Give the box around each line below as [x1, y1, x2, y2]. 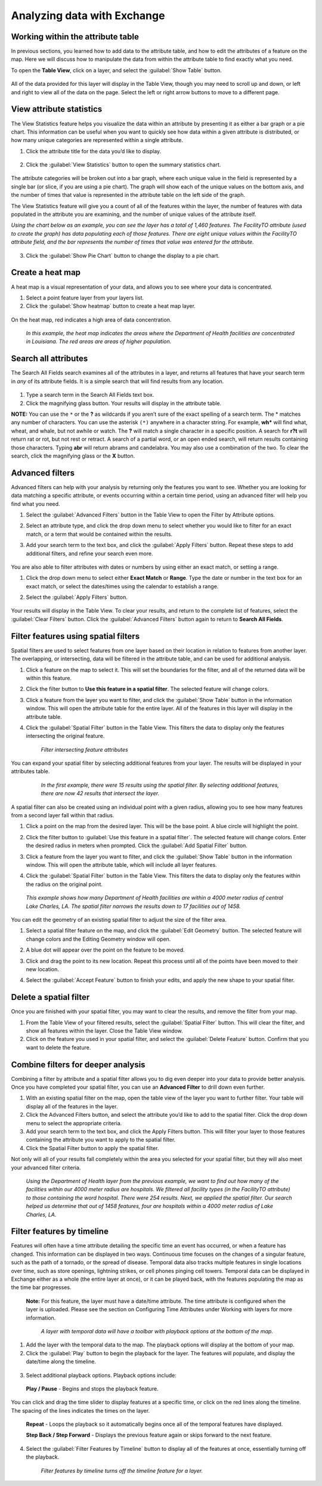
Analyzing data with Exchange [11, 9, 165, 22]
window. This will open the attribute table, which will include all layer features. [26, 861, 217, 868]
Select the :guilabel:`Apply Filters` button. [26, 594, 128, 601]
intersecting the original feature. [26, 733, 105, 740]
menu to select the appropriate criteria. [26, 1119, 122, 1127]
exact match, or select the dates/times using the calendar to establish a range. [26, 582, 219, 590]
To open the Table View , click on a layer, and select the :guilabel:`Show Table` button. [11, 66, 222, 74]
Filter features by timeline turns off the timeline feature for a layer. [41, 1467, 203, 1474]
